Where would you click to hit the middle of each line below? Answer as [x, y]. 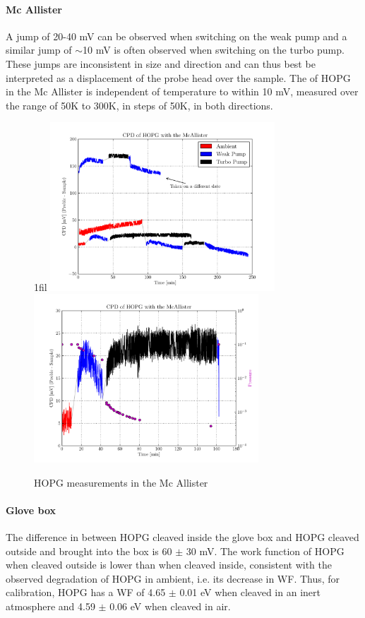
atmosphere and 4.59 [50, 606]
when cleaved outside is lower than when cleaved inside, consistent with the [169, 565]
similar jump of [39, 50]
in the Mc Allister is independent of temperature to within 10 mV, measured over [182, 91]
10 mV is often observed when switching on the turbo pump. [213, 50]
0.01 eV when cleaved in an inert [250, 592]
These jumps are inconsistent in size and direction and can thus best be [161, 63]
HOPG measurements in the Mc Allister [121, 482]
